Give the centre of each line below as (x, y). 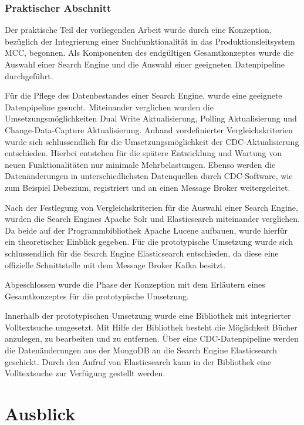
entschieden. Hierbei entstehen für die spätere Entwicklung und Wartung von (143, 153)
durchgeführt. (29, 75)
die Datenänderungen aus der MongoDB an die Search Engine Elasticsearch (141, 350)
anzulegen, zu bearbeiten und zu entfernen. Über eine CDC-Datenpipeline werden (152, 338)
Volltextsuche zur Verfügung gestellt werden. (85, 373)
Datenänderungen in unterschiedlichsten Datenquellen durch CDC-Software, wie (149, 176)
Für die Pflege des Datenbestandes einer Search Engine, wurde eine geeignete (143, 95)
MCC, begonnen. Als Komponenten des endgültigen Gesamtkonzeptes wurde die (149, 53)
